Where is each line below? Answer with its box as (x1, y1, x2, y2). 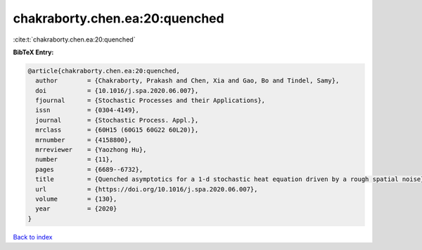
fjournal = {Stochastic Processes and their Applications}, (35, 96, 266, 105)
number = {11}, (35, 156, 114, 163)
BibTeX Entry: (13, 48, 54, 56)
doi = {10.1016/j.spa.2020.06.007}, (35, 87, 199, 94)
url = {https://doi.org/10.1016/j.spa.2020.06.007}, (35, 185, 258, 193)
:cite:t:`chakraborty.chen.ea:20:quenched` (13, 35, 136, 44)
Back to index (13, 232, 53, 241)
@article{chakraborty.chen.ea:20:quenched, (27, 67, 181, 75)
